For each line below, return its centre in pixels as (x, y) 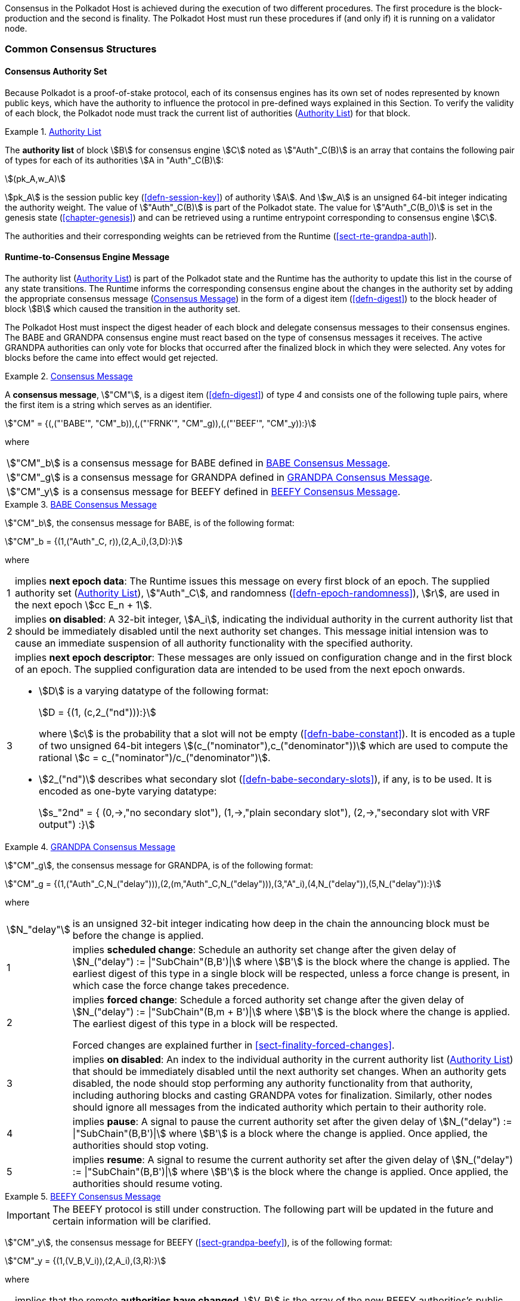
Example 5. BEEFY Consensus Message (83, 1196)
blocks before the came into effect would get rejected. (112, 357)
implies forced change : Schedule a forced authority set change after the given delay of (268, 999)
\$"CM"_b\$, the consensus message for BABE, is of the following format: (150, 523)
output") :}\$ (66, 824)
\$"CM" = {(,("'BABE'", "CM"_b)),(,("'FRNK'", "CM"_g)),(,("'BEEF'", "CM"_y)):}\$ (161, 423)
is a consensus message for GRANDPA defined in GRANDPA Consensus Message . (248, 477)
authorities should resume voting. (148, 1183)
